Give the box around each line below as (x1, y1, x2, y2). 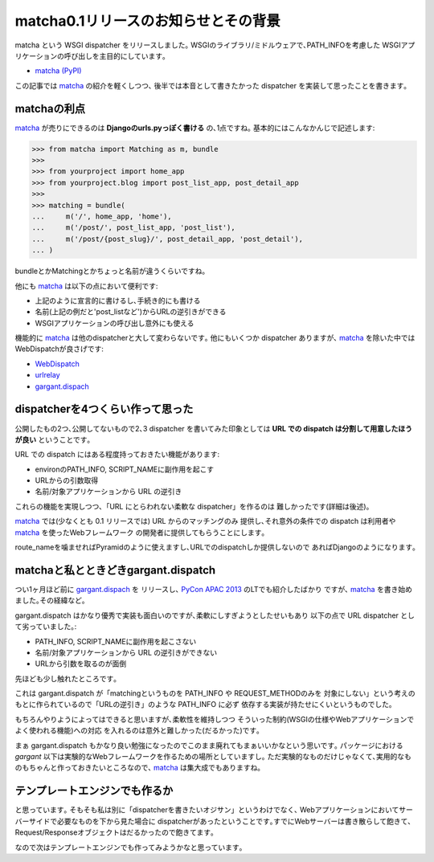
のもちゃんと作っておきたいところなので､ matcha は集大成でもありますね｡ (14, 763, 261, 773)
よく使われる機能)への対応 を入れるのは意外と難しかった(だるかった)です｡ (14, 725, 260, 735)
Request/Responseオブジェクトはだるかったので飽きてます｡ (14, 827, 215, 837)
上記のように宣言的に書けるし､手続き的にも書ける (35, 296, 201, 305)
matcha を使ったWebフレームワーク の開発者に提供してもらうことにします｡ (14, 527, 265, 537)
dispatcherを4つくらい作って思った (14, 402, 194, 416)
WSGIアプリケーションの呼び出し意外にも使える (35, 318, 194, 328)
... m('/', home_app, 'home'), (31, 211, 172, 221)
